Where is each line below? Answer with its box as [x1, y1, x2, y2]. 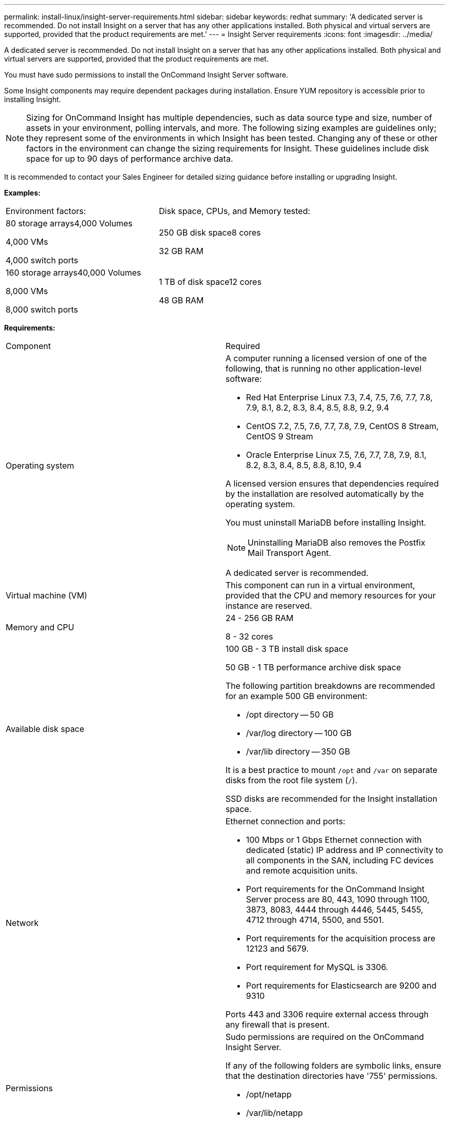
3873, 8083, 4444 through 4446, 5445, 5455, [246, 904, 423, 915]
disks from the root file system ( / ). [226, 775, 358, 785]
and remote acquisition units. [246, 865, 358, 876]
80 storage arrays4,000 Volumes [6, 218, 133, 228]
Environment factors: [6, 206, 86, 216]
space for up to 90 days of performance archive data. [26, 153, 233, 164]
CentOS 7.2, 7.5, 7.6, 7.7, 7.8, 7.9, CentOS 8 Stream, [246, 421, 439, 431]
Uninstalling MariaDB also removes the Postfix [248, 537, 425, 548]
